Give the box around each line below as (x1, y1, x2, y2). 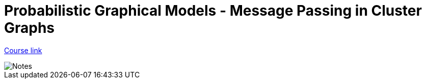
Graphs (4, 19, 55, 36)
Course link (4, 46, 42, 55)
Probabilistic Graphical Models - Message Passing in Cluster (4, 2, 422, 19)
